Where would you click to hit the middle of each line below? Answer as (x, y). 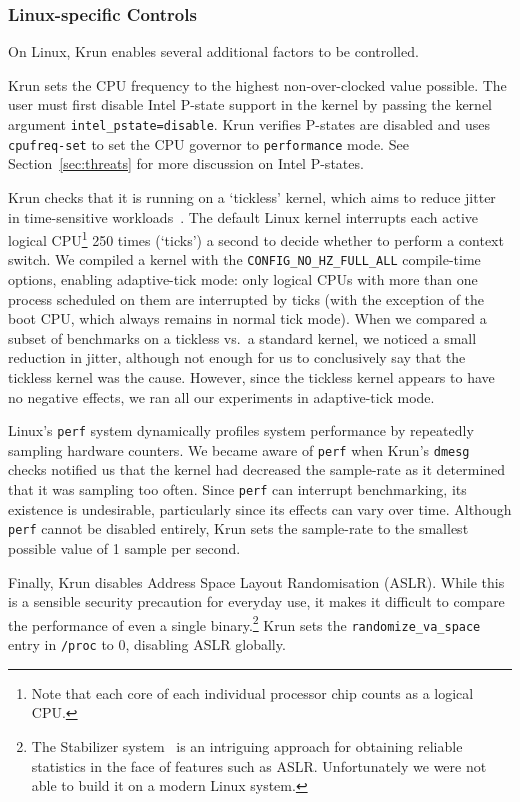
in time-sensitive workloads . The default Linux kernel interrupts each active (243, 216)
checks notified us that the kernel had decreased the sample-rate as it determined (257, 469)
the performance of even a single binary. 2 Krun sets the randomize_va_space (244, 623)
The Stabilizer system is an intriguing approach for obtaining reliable (247, 745)
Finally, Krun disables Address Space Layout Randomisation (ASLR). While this (256, 581)
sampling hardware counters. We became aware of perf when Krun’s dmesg (239, 449)
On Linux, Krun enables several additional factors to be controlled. (213, 51)
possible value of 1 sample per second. (124, 547)
